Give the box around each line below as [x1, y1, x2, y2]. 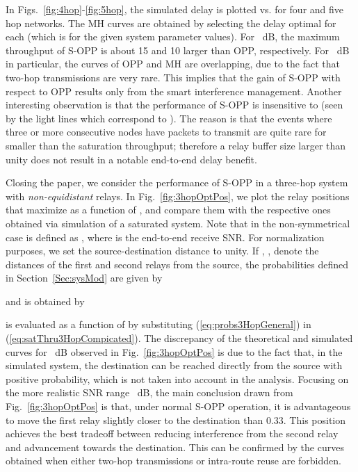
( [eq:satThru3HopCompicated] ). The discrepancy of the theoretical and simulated [6, 331, 353, 345]
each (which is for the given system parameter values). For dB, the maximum [6, 29, 340, 44]
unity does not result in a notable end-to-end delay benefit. [6, 152, 257, 166]
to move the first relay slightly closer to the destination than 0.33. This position [6, 412, 346, 427]
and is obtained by [6, 293, 85, 308]
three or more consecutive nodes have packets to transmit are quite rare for [6, 124, 327, 139]
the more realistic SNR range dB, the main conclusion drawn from [6, 385, 293, 400]
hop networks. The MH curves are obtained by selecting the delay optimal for [6, 15, 336, 30]
